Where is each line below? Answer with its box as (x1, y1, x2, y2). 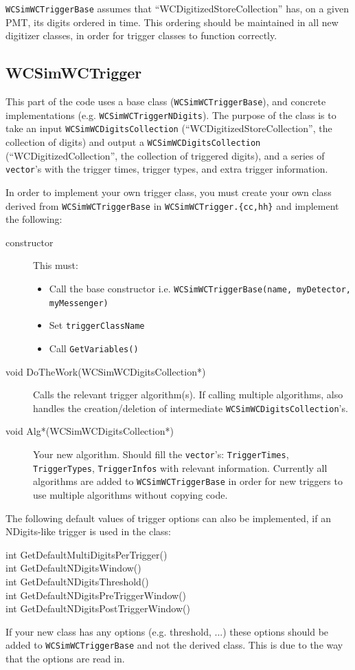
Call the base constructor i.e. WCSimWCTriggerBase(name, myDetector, (49, 281, 351, 295)
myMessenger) (49, 298, 108, 308)
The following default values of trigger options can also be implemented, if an (5, 510, 331, 525)
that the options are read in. (5, 651, 125, 665)
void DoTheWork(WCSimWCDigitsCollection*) (5, 364, 206, 378)
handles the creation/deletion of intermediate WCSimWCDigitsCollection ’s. (33, 400, 348, 415)
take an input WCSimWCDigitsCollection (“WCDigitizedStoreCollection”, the (5, 121, 332, 136)
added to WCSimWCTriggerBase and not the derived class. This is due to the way (5, 638, 343, 652)
